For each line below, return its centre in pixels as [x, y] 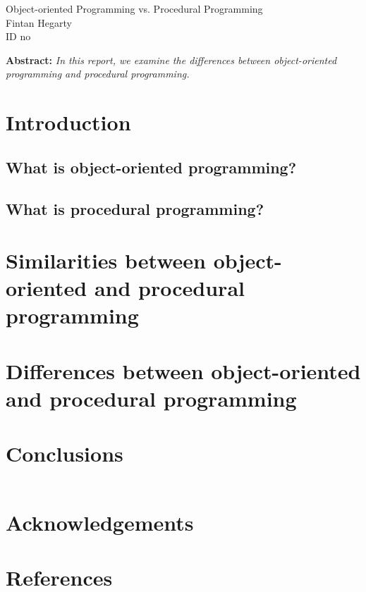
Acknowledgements [100, 522]
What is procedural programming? [135, 208]
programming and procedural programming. [98, 74]
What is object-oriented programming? [151, 167]
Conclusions [65, 454]
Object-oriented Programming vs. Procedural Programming [134, 8]
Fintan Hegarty [39, 22]
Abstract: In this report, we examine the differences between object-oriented [171, 60]
